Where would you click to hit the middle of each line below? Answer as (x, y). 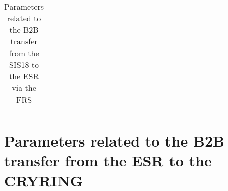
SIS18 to (24, 64)
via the (24, 88)
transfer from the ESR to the (108, 160)
